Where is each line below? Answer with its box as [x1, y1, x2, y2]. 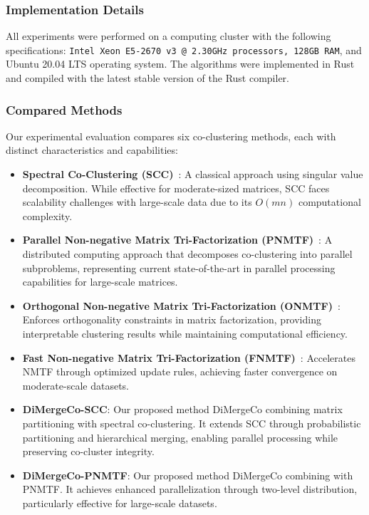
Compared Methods [6, 100, 123, 118]
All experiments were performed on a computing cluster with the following [6, 28, 331, 43]
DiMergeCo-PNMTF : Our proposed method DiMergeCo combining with [22, 467, 353, 482]
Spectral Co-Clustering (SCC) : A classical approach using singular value [22, 167, 363, 182]
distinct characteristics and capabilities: [6, 142, 178, 157]
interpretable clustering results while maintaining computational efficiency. [22, 326, 348, 340]
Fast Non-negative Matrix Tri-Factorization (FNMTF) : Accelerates [22, 350, 355, 365]
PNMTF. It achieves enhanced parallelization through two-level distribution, [22, 482, 358, 496]
